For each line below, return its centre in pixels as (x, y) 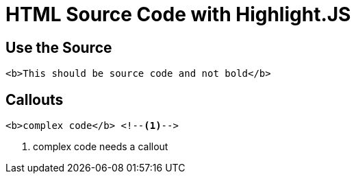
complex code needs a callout (101, 147)
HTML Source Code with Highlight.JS (178, 14)
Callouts (35, 99)
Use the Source (59, 47)
